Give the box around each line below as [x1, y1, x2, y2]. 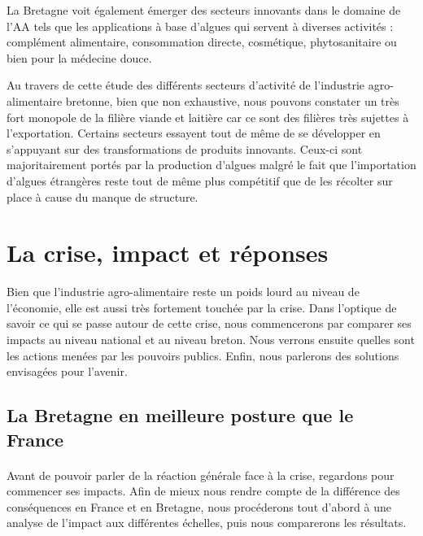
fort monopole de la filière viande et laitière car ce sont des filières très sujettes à [7, 108, 409, 125]
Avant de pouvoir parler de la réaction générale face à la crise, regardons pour [7, 466, 395, 483]
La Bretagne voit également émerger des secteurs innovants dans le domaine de [7, 2, 401, 18]
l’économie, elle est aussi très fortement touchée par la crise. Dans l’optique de [7, 299, 397, 316]
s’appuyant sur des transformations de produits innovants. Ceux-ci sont [7, 140, 363, 157]
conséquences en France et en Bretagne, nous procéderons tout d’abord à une [7, 498, 391, 515]
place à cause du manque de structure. [7, 188, 198, 205]
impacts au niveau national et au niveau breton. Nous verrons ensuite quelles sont [7, 331, 415, 348]
